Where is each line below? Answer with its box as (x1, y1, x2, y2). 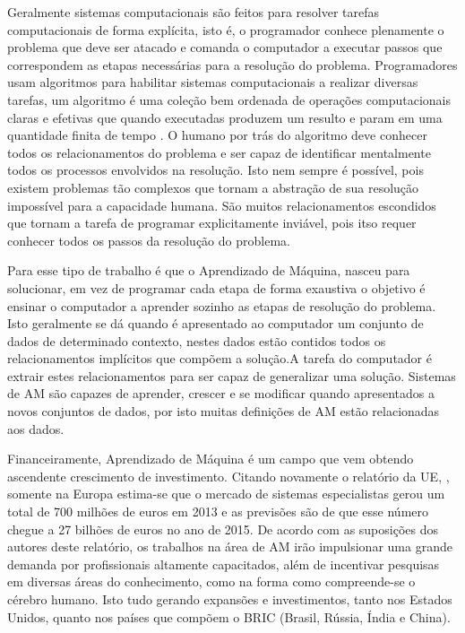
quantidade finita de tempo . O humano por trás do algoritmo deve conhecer (7, 126, 427, 144)
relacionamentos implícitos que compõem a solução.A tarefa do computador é (7, 349, 432, 368)
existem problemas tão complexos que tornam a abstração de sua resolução (7, 178, 419, 196)
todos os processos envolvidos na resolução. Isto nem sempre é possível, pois (7, 160, 424, 179)
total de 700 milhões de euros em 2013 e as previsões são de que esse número (7, 502, 429, 521)
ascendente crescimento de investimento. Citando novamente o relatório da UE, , (7, 466, 450, 485)
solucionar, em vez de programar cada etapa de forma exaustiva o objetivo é (7, 278, 426, 297)
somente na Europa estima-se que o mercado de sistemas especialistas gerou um (7, 484, 445, 503)
